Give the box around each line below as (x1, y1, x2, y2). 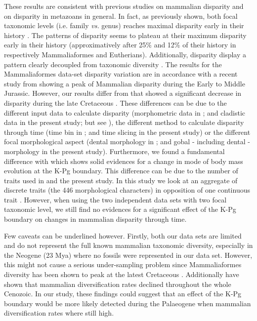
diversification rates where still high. (4, 308, 114, 318)
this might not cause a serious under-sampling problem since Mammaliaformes (4, 259, 242, 270)
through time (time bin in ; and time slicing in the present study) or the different (4, 126, 251, 137)
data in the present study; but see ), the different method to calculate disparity (4, 117, 244, 127)
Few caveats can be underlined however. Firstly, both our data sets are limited (4, 230, 242, 241)
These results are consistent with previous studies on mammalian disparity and (4, 1, 244, 11)
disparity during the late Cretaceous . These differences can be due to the (4, 97, 227, 108)
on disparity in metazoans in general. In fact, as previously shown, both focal (4, 10, 238, 21)
